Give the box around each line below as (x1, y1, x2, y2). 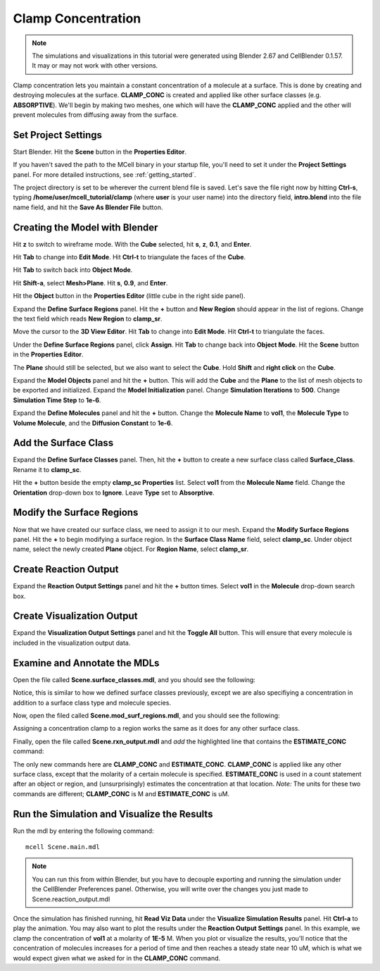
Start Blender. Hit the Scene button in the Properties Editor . (13, 147, 186, 156)
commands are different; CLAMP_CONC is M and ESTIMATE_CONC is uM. (13, 789, 230, 798)
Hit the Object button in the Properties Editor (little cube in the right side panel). (13, 292, 246, 300)
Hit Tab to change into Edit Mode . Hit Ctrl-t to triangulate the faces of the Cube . (13, 253, 246, 261)
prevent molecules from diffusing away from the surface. (13, 110, 179, 119)
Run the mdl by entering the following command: (13, 827, 154, 835)
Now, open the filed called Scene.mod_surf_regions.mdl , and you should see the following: (13, 711, 281, 719)
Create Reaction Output (13, 564, 119, 576)
